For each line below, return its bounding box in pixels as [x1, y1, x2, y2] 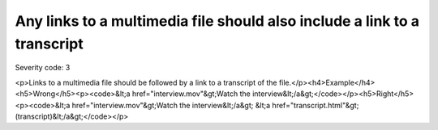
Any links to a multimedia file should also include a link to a [15, 12, 420, 30]
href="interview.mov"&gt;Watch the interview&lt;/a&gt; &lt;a [71, 100, 271, 110]
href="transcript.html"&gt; [272, 100, 359, 110]
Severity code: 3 [15, 63, 71, 73]
